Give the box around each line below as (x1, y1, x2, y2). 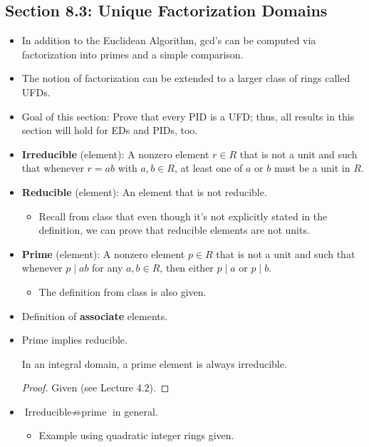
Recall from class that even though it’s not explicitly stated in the (38, 208, 328, 223)
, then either (160, 260, 214, 275)
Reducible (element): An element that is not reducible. (21, 184, 267, 199)
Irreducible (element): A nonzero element (21, 146, 209, 161)
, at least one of (174, 160, 243, 175)
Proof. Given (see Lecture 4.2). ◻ (21, 380, 170, 395)
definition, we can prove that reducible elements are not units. (38, 222, 310, 237)
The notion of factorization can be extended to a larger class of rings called (21, 71, 350, 86)
